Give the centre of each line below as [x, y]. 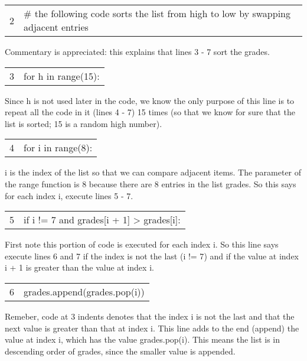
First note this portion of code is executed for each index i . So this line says [142, 244]
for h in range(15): [62, 76]
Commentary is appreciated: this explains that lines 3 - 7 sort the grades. [137, 51]
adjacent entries [56, 27]
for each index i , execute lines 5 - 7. [69, 195]
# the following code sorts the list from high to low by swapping [157, 13]
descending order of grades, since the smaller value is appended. [120, 351]
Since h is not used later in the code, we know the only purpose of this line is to [150, 100]
